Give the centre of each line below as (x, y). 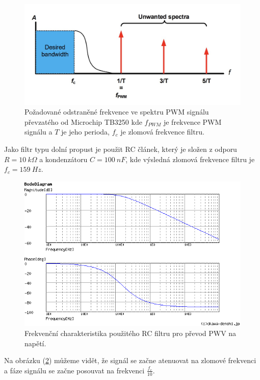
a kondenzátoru (63, 159)
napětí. (35, 343)
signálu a (38, 132)
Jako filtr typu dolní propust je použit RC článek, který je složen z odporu (121, 149)
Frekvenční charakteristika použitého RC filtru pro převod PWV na (131, 333)
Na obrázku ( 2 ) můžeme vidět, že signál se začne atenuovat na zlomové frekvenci (130, 360)
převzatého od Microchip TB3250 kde (83, 121)
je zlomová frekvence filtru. (162, 132)
